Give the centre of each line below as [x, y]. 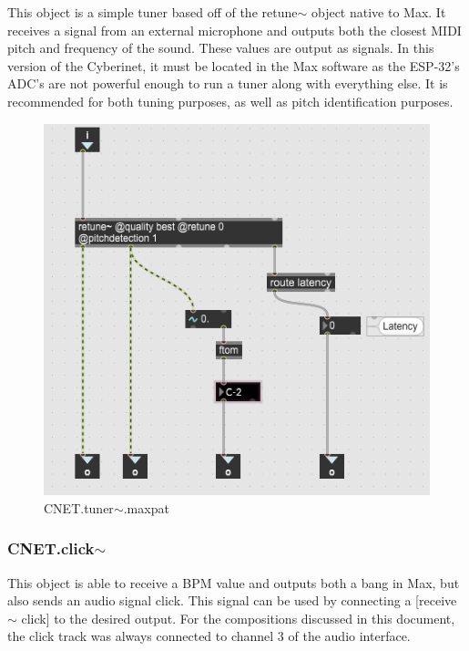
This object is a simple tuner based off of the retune [153, 12]
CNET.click [51, 548]
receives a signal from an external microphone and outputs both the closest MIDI [234, 30]
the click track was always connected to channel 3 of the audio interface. [209, 636]
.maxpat [146, 507]
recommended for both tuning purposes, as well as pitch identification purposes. [230, 101]
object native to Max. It [378, 12]
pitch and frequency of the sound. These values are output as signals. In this [221, 48]
